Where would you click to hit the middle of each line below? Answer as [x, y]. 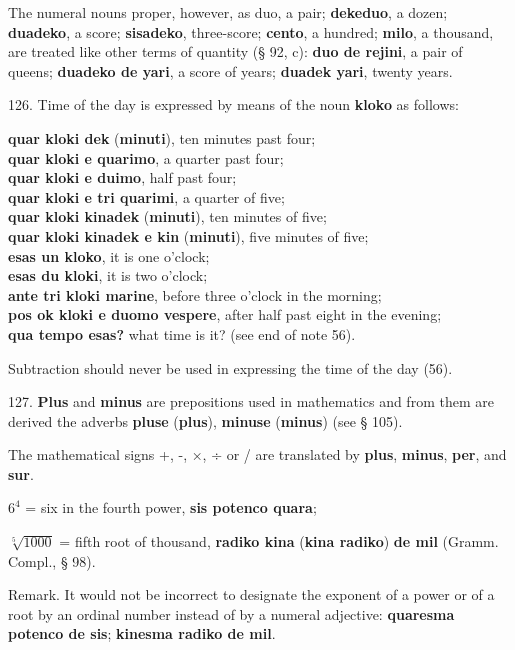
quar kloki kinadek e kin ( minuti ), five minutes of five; [188, 235]
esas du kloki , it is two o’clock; [108, 275]
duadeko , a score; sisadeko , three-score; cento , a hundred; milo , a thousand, [251, 31]
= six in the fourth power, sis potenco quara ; [171, 507]
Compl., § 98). [52, 560]
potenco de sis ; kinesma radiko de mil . [142, 633]
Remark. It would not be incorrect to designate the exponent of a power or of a [251, 594]
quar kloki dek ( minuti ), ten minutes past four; [162, 137]
